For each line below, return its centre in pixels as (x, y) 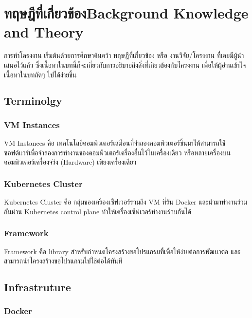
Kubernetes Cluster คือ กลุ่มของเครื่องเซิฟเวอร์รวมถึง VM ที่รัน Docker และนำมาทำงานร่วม (126, 202)
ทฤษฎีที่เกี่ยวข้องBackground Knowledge (126, 13)
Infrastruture (37, 287)
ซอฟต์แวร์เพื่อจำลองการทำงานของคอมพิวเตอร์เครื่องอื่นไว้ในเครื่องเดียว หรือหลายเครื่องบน (117, 152)
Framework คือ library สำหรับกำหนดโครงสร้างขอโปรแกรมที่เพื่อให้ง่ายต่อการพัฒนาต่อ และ (122, 251)
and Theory (44, 32)
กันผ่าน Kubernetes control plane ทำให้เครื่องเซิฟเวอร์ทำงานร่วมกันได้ (98, 211)
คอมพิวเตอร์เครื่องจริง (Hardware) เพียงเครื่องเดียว (70, 162)
